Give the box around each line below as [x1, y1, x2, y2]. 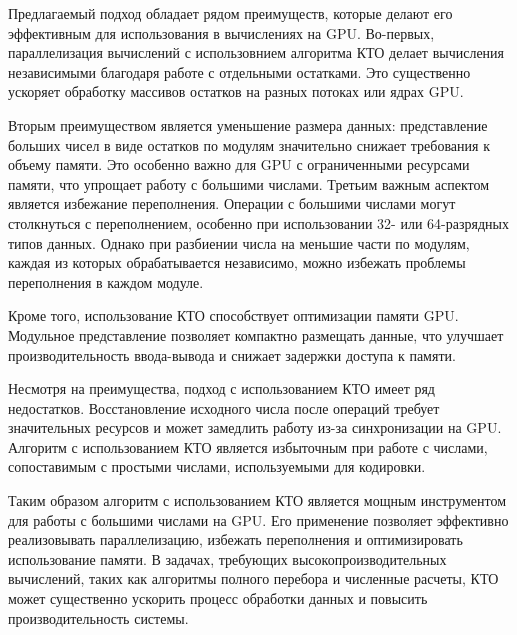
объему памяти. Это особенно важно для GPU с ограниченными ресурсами [8, 154, 470, 175]
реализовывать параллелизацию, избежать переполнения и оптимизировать [8, 529, 463, 550]
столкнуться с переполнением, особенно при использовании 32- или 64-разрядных [8, 212, 509, 233]
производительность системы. [8, 607, 189, 628]
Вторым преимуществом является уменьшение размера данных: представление [8, 114, 488, 135]
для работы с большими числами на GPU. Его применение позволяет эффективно [8, 509, 509, 530]
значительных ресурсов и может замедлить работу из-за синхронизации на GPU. [8, 417, 502, 438]
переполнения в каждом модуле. [8, 271, 204, 292]
